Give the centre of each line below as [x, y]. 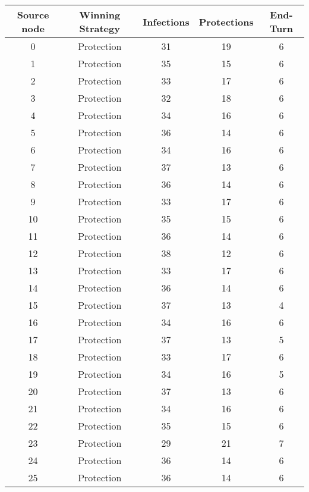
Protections [226, 21]
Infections [166, 21]
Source [33, 15]
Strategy [100, 28]
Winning [100, 15]
